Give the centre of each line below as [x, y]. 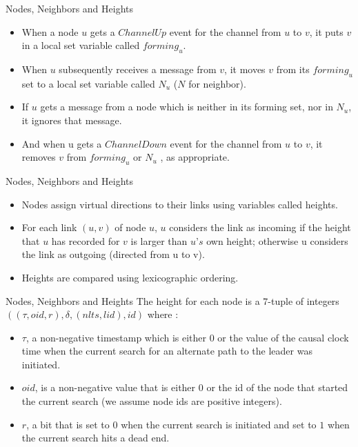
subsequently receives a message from [138, 69]
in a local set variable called [81, 45]
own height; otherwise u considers [277, 240]
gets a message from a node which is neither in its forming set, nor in [187, 107]
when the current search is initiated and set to [219, 424]
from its [293, 69]
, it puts [326, 31]
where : [163, 314]
